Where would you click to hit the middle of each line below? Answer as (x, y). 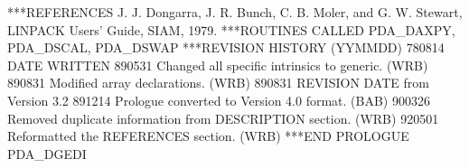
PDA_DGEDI (47, 153)
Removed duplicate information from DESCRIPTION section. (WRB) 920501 (223, 118)
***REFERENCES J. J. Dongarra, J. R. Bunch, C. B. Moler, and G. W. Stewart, (235, 12)
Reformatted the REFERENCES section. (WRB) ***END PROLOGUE (208, 136)
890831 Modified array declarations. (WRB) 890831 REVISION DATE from (218, 83)
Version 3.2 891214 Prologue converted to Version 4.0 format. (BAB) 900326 (219, 100)
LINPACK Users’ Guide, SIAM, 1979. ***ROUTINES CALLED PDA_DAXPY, (231, 29)
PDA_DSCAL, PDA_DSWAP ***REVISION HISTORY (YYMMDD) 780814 (226, 47)
